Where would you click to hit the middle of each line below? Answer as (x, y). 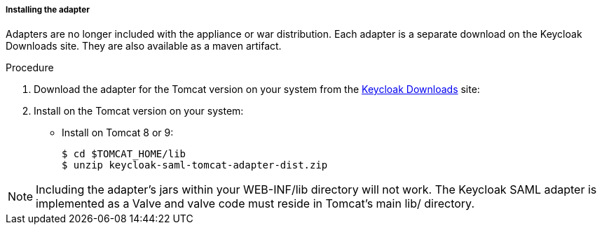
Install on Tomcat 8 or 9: (118, 133)
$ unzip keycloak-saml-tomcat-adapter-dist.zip (195, 165)
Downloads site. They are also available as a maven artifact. (144, 46)
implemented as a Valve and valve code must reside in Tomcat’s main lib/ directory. (255, 204)
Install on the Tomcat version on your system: (139, 111)
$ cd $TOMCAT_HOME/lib (124, 154)
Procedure (30, 68)
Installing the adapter (48, 10)
